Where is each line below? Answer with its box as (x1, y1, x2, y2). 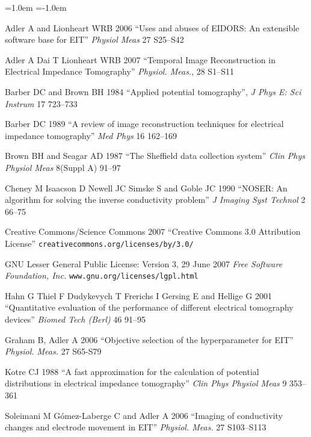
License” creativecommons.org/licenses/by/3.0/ (5, 237, 194, 249)
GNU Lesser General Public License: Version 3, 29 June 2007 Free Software (5, 257, 283, 270)
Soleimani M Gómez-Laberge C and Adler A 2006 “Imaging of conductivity (5, 409, 283, 421)
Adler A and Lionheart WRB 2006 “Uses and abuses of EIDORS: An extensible (5, 21, 300, 34)
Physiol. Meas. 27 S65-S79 (5, 345, 102, 358)
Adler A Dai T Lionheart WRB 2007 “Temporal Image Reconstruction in (5, 53, 276, 66)
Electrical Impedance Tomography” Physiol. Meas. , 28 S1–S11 (5, 65, 234, 78)
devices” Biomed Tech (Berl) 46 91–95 (5, 313, 146, 325)
